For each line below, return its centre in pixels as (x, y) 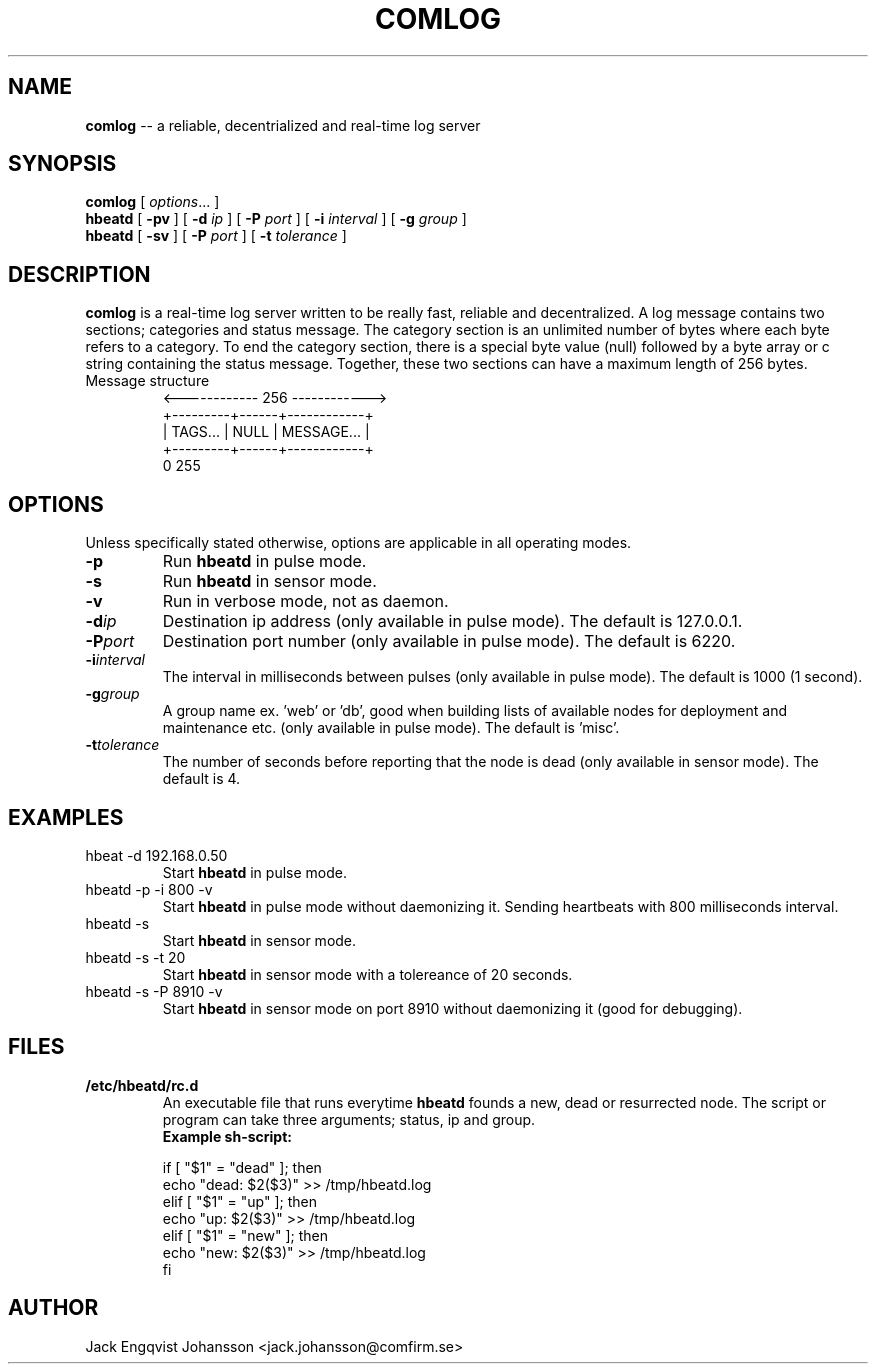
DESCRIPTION (79, 274)
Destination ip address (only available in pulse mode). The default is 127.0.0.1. (452, 621)
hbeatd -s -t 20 (135, 957)
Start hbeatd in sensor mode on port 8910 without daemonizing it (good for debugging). (452, 1008)
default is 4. (201, 779)
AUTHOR (53, 1308)
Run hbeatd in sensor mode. (269, 581)
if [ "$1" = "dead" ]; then (242, 1167)
